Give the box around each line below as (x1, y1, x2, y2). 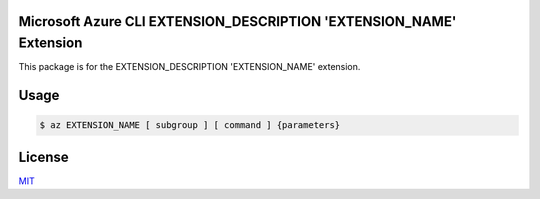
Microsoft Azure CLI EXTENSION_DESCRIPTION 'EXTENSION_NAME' (18, 13, 457, 30)
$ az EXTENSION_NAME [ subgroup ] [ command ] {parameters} (39, 120, 341, 131)
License (18, 148, 69, 165)
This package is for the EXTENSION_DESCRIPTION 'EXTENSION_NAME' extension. (18, 61, 361, 73)
